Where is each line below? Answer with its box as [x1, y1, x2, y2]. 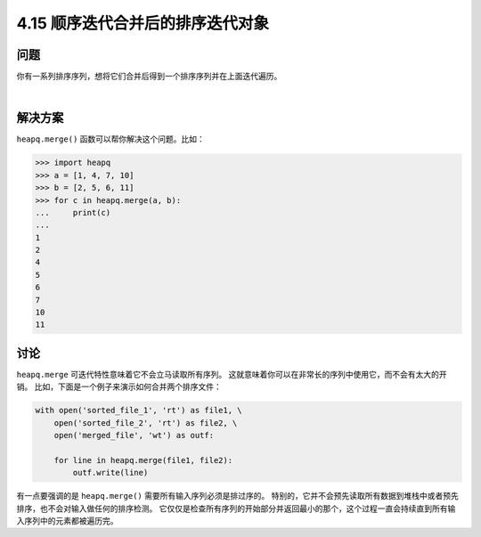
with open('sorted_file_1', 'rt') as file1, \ [35, 405, 242, 416]
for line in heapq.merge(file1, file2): [53, 455, 233, 465]
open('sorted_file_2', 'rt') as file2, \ [53, 418, 238, 427]
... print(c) [35, 207, 111, 217]
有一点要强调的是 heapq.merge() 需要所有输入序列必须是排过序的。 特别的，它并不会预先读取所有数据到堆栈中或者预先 [16, 491, 459, 501]
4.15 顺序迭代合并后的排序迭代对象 [16, 13, 269, 33]
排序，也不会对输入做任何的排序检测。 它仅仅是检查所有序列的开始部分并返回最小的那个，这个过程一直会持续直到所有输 [16, 503, 456, 514]
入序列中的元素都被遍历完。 [16, 516, 118, 526]
